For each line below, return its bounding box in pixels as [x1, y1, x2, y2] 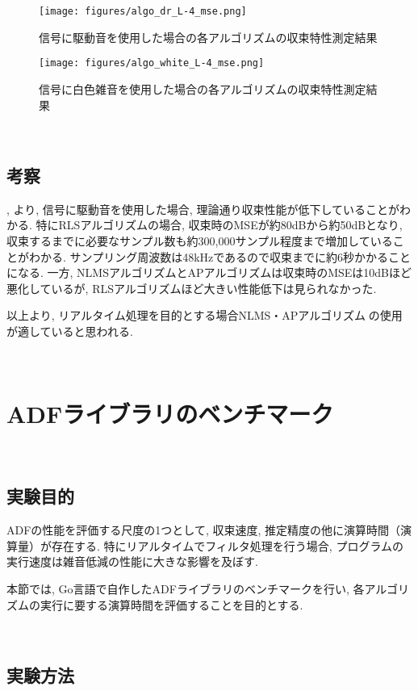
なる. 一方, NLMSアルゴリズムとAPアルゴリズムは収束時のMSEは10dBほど [17, 264, 412, 281]
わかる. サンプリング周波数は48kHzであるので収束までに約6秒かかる [28, 248, 389, 265]
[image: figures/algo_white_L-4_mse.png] [39, 57, 265, 69]
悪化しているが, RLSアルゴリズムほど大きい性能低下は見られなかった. [6, 279, 377, 296]
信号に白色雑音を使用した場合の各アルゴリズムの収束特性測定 [39, 80, 366, 97]
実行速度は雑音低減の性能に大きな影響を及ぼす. [6, 553, 258, 570]
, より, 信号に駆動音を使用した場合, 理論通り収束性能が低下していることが [6, 200, 399, 217]
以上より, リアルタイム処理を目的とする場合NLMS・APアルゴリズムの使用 [6, 307, 403, 324]
